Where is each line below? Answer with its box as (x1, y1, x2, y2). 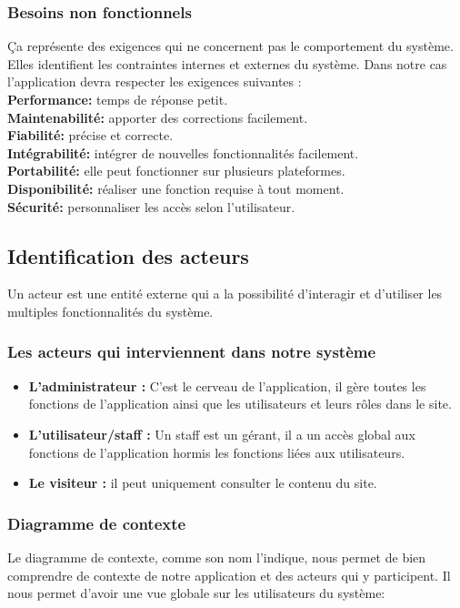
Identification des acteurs (7, 241, 249, 269)
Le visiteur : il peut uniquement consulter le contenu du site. (28, 473, 377, 492)
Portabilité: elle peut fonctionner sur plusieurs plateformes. (7, 161, 345, 180)
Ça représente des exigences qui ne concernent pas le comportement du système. (7, 36, 454, 56)
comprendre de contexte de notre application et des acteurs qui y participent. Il (7, 565, 451, 584)
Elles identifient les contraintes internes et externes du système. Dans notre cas (7, 54, 447, 73)
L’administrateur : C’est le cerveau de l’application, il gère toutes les (28, 376, 426, 395)
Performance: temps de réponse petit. (7, 90, 228, 108)
